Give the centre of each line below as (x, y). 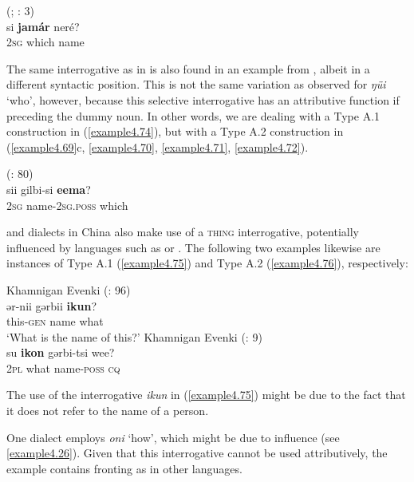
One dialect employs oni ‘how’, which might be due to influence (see (173, 437)
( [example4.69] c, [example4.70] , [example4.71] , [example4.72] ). (158, 146)
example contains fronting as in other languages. (124, 468)
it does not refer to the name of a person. (108, 411)
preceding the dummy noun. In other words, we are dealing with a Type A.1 (193, 115)
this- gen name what (55, 321)
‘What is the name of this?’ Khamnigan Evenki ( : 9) (134, 336)
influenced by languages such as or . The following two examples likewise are (193, 247)
